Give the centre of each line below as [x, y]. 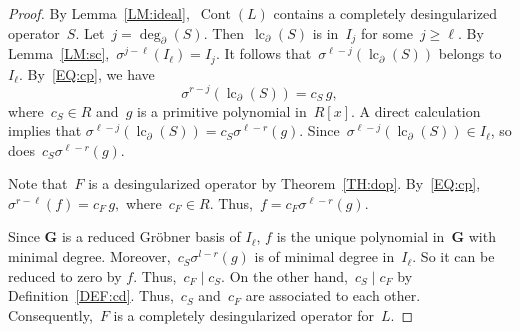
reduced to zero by [65, 275]
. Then [224, 32]
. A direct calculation [416, 110]
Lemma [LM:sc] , [59, 53]
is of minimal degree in [324, 256]
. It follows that [263, 53]
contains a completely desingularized [385, 13]
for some [387, 32]
